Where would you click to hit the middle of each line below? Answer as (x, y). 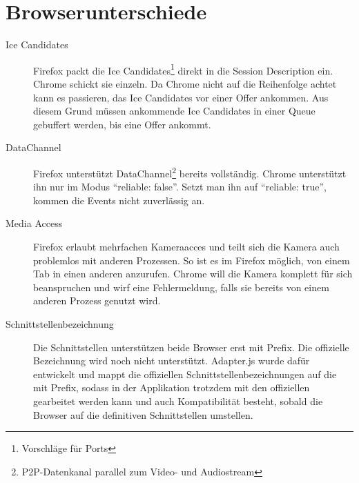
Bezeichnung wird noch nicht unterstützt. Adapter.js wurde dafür (172, 361)
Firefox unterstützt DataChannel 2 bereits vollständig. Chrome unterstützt (190, 172)
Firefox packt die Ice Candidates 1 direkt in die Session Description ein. (183, 69)
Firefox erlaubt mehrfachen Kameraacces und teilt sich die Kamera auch (186, 246)
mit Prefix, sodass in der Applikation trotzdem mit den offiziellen (172, 387)
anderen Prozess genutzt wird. (97, 300)
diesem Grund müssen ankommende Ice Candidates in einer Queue (174, 111)
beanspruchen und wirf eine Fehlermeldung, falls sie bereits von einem (181, 287)
